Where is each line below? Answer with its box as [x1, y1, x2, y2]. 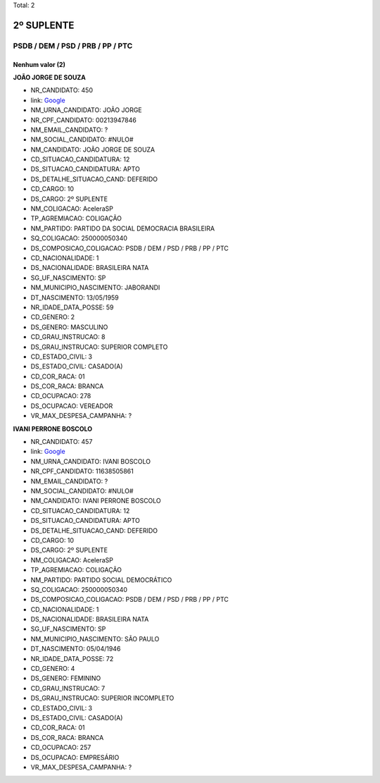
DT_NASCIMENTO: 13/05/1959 [30, 293, 119, 302]
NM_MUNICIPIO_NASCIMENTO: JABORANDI [30, 283, 160, 292]
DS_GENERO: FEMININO [30, 674, 101, 683]
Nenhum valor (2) [13, 60, 66, 68]
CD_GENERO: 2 [30, 313, 75, 321]
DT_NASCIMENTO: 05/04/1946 [30, 645, 121, 653]
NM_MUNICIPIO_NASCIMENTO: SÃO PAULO [30, 634, 160, 643]
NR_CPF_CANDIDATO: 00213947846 [30, 116, 137, 124]
